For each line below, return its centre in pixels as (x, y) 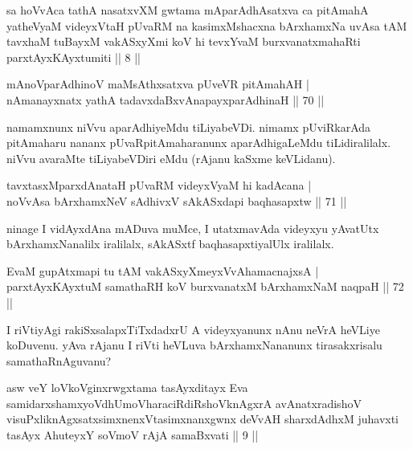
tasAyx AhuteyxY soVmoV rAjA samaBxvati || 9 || (133, 435)
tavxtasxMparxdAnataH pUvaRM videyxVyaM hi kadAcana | (159, 185)
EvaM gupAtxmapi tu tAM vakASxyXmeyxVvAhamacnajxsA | (163, 270)
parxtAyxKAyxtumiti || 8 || (74, 57)
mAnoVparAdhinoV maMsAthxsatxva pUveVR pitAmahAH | (158, 84)
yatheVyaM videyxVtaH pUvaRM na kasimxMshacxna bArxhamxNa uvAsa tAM (207, 25)
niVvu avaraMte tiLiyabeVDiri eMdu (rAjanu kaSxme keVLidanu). (171, 158)
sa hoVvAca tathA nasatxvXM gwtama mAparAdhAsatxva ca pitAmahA (188, 10)
